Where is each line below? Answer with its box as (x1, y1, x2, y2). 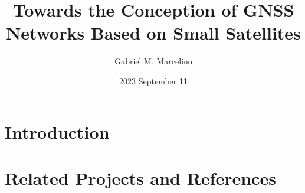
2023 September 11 (119, 74, 188, 87)
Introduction (5, 119, 110, 143)
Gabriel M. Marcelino (114, 55, 192, 67)
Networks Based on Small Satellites (6, 21, 301, 45)
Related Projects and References (5, 165, 276, 189)
